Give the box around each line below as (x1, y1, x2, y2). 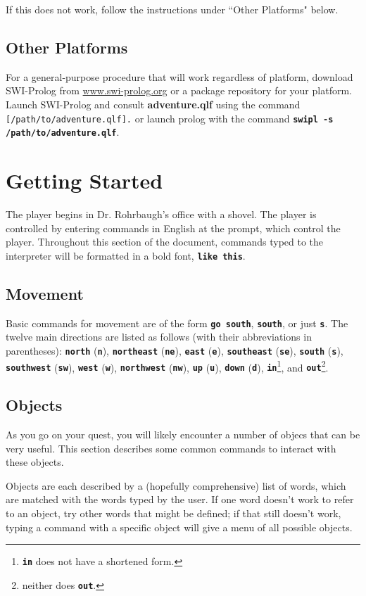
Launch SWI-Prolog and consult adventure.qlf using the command (6, 96, 301, 111)
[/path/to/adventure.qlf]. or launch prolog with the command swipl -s (6, 110, 334, 125)
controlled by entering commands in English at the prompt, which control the (6, 220, 341, 235)
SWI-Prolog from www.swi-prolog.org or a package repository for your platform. (6, 83, 352, 98)
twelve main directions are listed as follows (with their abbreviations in (6, 329, 312, 344)
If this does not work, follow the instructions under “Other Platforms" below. (6, 2, 339, 16)
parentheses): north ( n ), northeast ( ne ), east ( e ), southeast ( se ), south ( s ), (6, 343, 343, 357)
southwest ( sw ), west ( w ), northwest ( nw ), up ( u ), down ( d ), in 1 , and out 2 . (6, 357, 329, 374)
